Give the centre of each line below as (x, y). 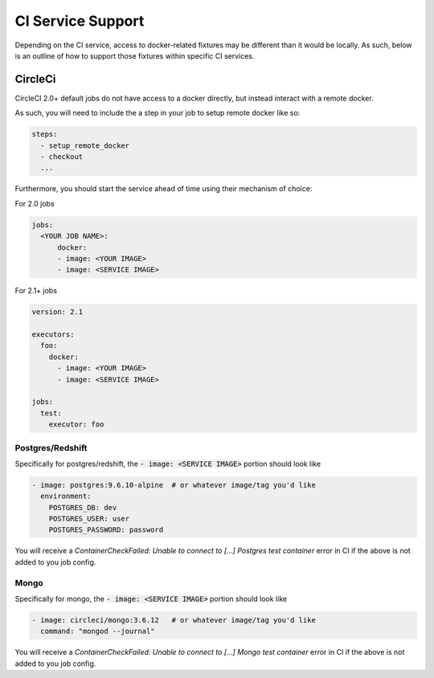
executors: (53, 335)
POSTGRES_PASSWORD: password (106, 530)
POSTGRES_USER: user (89, 519)
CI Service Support (80, 21)
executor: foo (76, 425)
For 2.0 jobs (35, 203)
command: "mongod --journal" (98, 631)
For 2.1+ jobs (36, 291)
